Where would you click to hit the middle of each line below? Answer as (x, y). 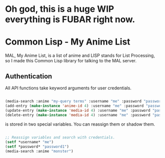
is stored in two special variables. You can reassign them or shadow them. (80, 124)
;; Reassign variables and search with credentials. (60, 138)
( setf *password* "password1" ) (37, 147)
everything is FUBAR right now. (70, 19)
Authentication (29, 76)
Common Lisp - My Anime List (68, 42)
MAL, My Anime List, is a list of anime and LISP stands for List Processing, (80, 55)
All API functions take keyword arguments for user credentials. (68, 88)
